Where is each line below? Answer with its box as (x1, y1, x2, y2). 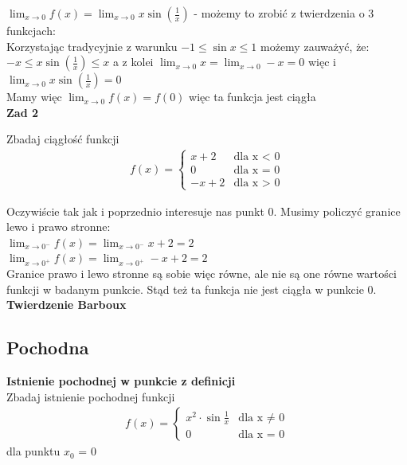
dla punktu (6, 443, 61, 459)
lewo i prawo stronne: (6, 218, 111, 235)
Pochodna (6, 335, 89, 360)
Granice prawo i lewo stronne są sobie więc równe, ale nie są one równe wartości (6, 265, 397, 282)
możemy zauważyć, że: (260, 37, 370, 54)
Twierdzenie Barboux (6, 296, 127, 313)
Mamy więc (6, 88, 62, 105)
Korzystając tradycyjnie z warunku (6, 37, 178, 54)
